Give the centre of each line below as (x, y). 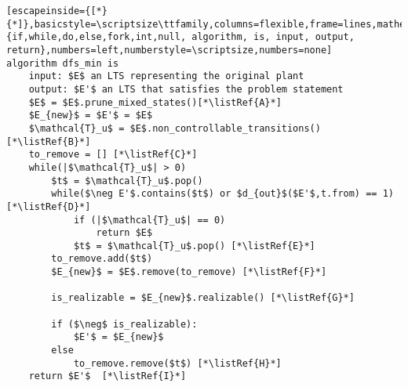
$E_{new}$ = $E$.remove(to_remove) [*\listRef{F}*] (189, 272)
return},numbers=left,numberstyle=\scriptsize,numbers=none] (169, 50)
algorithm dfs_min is (63, 63)
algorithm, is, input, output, (273, 37)
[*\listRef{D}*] (49, 206)
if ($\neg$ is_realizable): (124, 324)
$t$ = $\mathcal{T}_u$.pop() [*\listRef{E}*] (194, 246)
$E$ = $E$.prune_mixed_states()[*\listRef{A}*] (155, 102)
